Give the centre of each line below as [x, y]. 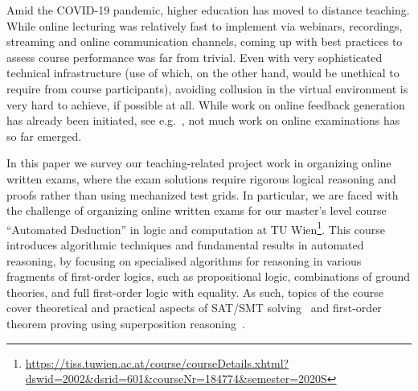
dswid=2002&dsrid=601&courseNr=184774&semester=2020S [176, 379]
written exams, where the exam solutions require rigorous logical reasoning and [201, 178]
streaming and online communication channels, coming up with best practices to [205, 41]
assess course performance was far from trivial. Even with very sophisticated [195, 57]
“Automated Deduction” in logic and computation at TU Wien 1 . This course [196, 228]
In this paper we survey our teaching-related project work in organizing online [199, 163]
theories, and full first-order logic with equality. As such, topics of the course [195, 292]
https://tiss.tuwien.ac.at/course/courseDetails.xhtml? [157, 362]
